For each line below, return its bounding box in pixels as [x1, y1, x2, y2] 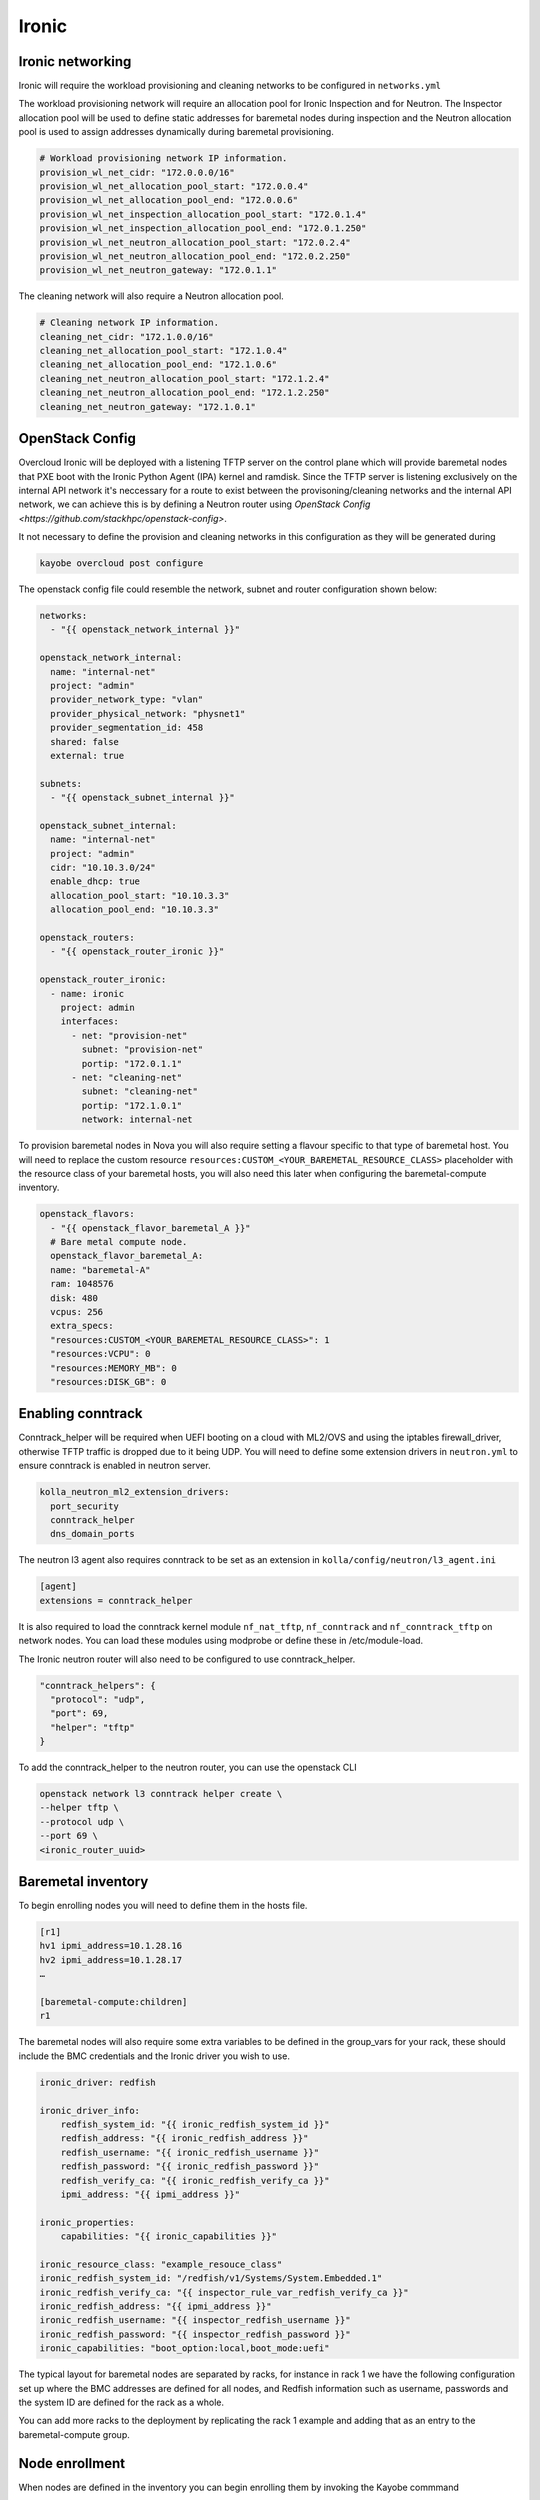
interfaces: [60, 1016, 120, 1027]
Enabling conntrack [18, 1405, 144, 1422]
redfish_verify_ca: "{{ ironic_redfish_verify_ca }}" [60, 2175, 330, 2186]
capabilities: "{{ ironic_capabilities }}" [60, 2231, 277, 2242]
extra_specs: [50, 1320, 114, 1332]
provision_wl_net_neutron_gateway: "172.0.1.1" [39, 265, 277, 276]
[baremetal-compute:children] [39, 1996, 188, 2008]
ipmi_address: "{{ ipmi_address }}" [60, 2188, 240, 2200]
